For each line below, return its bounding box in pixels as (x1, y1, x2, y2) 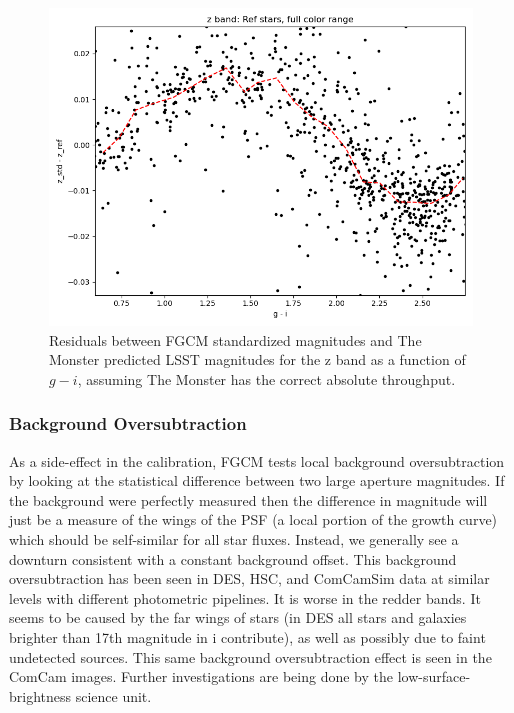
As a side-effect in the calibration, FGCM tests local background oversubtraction (9, 450, 505, 471)
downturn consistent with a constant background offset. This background (9, 548, 457, 569)
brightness (9, 685, 72, 706)
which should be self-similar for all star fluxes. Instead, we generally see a (9, 528, 459, 549)
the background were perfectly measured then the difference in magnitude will (9, 489, 488, 510)
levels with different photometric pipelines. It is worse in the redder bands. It (9, 587, 481, 608)
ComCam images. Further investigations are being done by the (9, 666, 393, 687)
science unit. (75, 685, 152, 706)
